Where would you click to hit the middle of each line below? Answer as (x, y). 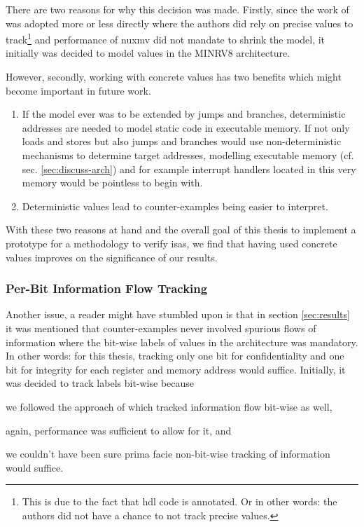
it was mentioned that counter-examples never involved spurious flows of (161, 328)
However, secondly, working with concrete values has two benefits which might (174, 77)
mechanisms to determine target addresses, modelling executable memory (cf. (188, 155)
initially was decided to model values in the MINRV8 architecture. (148, 53)
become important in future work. (78, 90)
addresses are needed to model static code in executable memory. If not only (186, 127)
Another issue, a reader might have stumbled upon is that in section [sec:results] (178, 314)
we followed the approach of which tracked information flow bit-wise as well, (169, 406)
